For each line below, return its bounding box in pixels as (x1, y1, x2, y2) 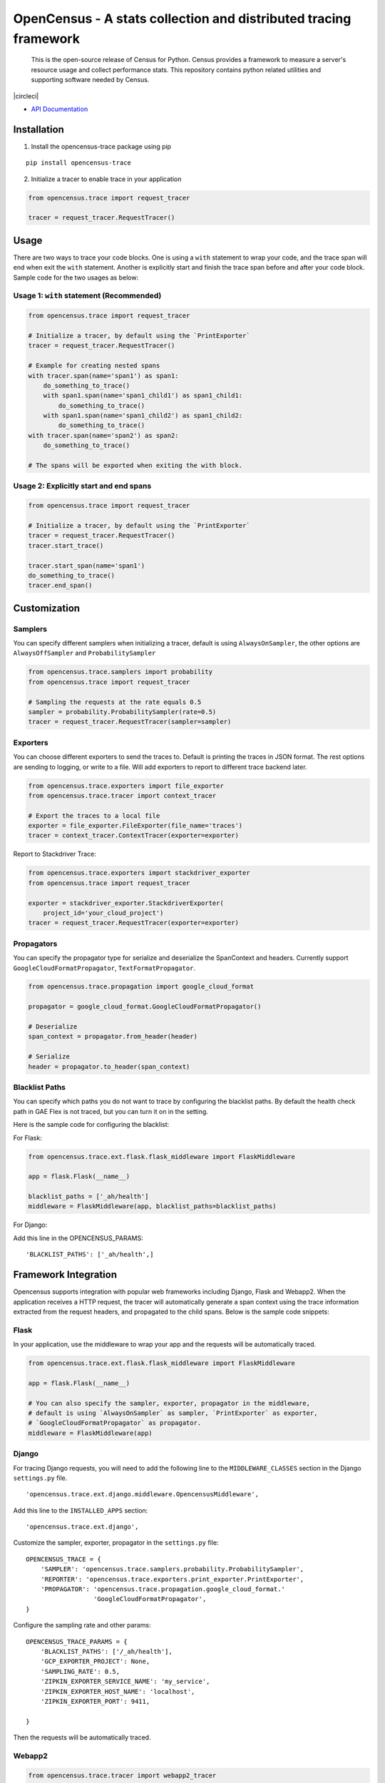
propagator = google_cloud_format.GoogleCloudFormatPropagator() (28, 1003, 262, 1011)
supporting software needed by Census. (31, 76, 150, 84)
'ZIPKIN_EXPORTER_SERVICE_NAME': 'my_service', (40, 1677, 210, 1686)
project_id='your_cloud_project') (43, 909, 164, 916)
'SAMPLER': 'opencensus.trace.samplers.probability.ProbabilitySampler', (40, 1565, 304, 1573)
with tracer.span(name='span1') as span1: (28, 372, 179, 379)
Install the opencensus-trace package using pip (31, 142, 171, 150)
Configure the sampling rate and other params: (13, 1621, 151, 1630)
